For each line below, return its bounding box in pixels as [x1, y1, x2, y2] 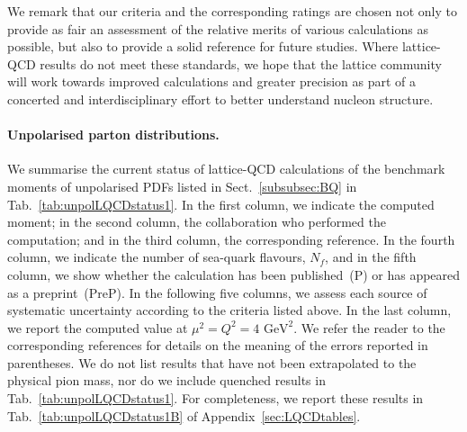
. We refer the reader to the [293, 318, 445, 337]
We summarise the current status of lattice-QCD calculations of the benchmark [7, 159, 445, 178]
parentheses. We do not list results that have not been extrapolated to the [7, 353, 417, 372]
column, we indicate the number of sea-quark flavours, [7, 247, 306, 266]
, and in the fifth [325, 247, 417, 266]
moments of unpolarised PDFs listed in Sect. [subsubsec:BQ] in [7, 176, 357, 195]
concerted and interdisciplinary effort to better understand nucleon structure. [7, 89, 434, 108]
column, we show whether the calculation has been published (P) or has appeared [7, 265, 461, 283]
